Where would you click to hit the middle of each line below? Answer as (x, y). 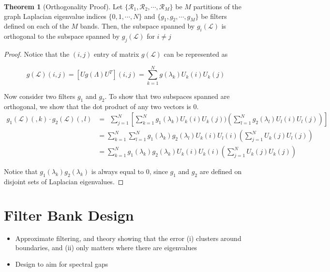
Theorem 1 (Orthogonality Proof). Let (63, 6)
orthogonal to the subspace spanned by (62, 36)
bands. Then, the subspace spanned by (137, 26)
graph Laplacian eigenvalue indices (55, 16)
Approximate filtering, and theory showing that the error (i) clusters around (128, 238)
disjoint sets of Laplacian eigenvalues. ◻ (64, 181)
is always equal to (118, 171)
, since (158, 171)
